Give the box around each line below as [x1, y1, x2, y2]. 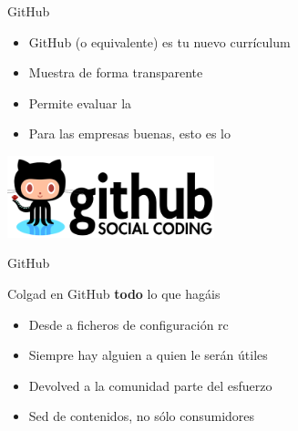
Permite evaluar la [28, 93, 132, 112]
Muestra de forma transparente [28, 63, 203, 82]
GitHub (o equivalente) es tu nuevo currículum [28, 32, 291, 51]
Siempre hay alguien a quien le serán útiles [28, 345, 268, 364]
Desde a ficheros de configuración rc [28, 314, 229, 334]
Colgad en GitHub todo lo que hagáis [7, 284, 221, 303]
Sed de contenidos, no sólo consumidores [28, 406, 255, 426]
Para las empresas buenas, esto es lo [28, 124, 231, 143]
